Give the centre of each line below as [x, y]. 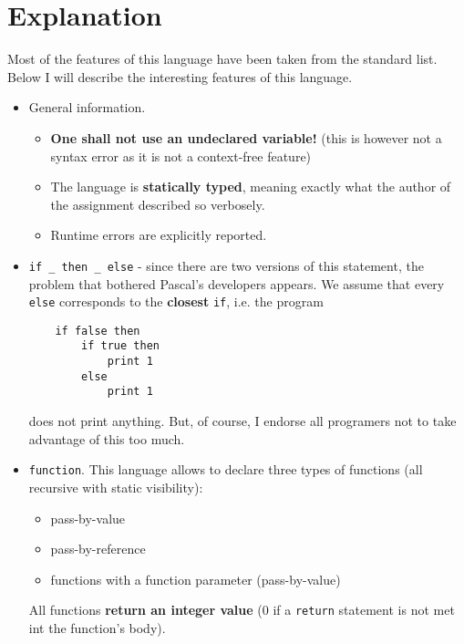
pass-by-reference [98, 549]
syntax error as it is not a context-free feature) [181, 156]
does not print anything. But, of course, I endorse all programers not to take [242, 421]
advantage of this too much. [107, 438]
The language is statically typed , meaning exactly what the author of [251, 187]
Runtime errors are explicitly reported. [159, 235]
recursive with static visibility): [116, 487]
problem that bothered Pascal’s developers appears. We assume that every [237, 283]
